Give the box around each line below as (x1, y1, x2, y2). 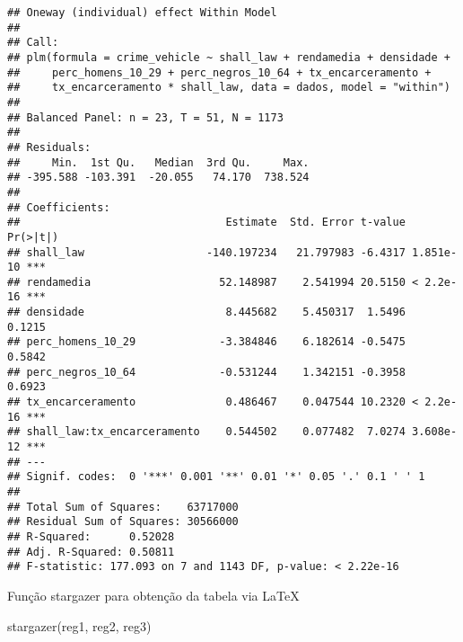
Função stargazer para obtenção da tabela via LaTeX (7, 585, 300, 604)
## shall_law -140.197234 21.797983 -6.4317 (7, 245, 406, 259)
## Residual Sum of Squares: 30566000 (7, 515, 239, 529)
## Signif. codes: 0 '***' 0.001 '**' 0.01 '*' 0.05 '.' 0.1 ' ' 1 (7, 470, 425, 484)
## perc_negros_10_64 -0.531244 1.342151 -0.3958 (7, 365, 406, 379)
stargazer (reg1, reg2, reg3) (7, 616, 152, 635)
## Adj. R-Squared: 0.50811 (7, 545, 175, 558)
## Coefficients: (7, 201, 110, 214)
